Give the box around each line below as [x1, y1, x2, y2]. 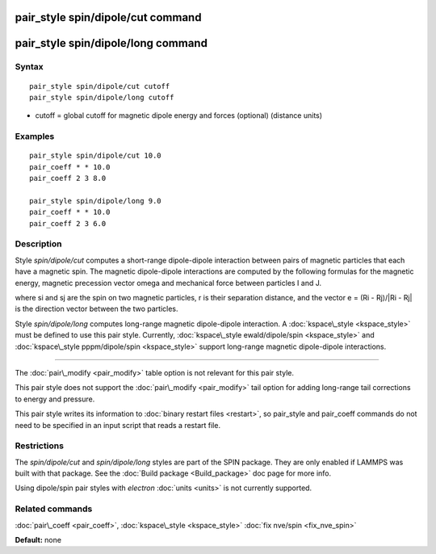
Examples [15, 131, 55, 142]
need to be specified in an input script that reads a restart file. [15, 420, 221, 430]
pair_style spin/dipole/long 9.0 [29, 196, 161, 205]
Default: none [15, 535, 62, 544]
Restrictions [15, 440, 65, 451]
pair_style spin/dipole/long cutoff [29, 93, 174, 102]
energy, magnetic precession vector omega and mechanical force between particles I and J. [15, 278, 322, 287]
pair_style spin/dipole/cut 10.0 [29, 151, 161, 161]
